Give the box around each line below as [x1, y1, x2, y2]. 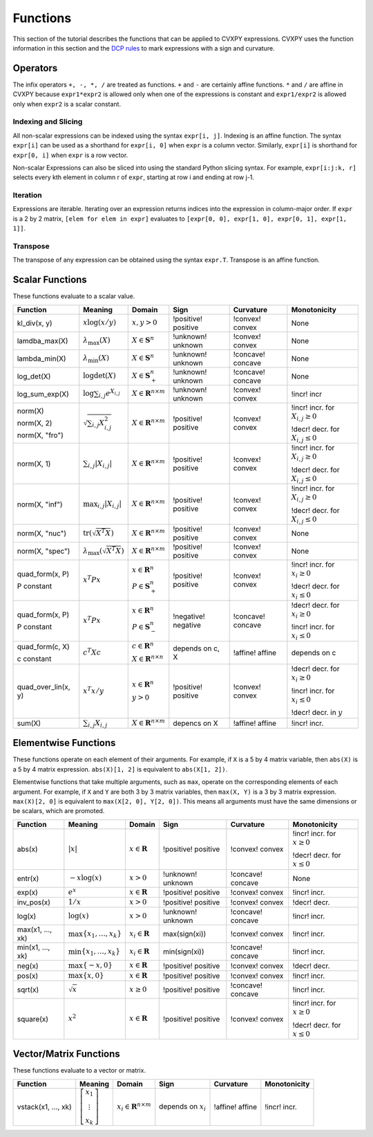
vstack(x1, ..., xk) [17, 1102, 72, 1112]
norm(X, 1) [17, 459, 51, 469]
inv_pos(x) [17, 898, 51, 907]
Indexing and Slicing [12, 117, 83, 127]
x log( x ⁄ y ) [83, 318, 117, 327]
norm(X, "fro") [17, 430, 64, 440]
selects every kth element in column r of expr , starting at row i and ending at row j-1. [12, 173, 255, 181]
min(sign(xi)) [162, 947, 204, 956]
